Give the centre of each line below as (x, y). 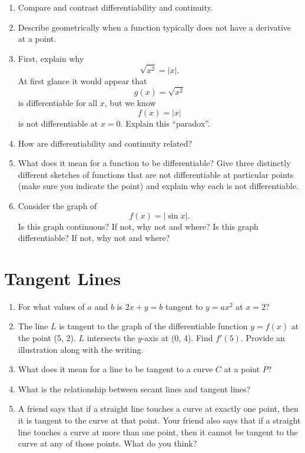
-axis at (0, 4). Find (177, 338)
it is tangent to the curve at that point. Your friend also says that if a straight (159, 420)
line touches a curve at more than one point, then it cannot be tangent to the (158, 431)
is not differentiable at (58, 123)
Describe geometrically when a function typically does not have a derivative (155, 27)
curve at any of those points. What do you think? (107, 443)
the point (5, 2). (47, 338)
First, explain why (51, 58)
